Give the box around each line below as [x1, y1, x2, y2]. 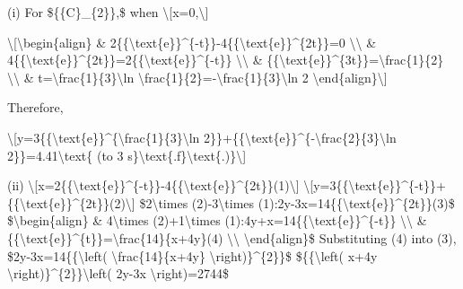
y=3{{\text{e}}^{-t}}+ [313, 176, 446, 195]
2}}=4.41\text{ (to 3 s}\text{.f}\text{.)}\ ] [7, 145, 247, 164]
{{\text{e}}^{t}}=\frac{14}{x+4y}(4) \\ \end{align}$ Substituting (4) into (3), [7, 228, 457, 247]
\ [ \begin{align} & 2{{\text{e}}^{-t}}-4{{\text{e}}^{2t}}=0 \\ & [7, 32, 377, 51]
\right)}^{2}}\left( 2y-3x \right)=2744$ [7, 264, 230, 283]
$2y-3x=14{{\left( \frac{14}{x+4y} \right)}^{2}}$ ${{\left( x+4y [7, 246, 378, 265]
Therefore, [7, 98, 64, 117]
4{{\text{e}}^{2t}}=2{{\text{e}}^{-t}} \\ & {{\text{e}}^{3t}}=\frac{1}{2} [7, 50, 444, 69]
